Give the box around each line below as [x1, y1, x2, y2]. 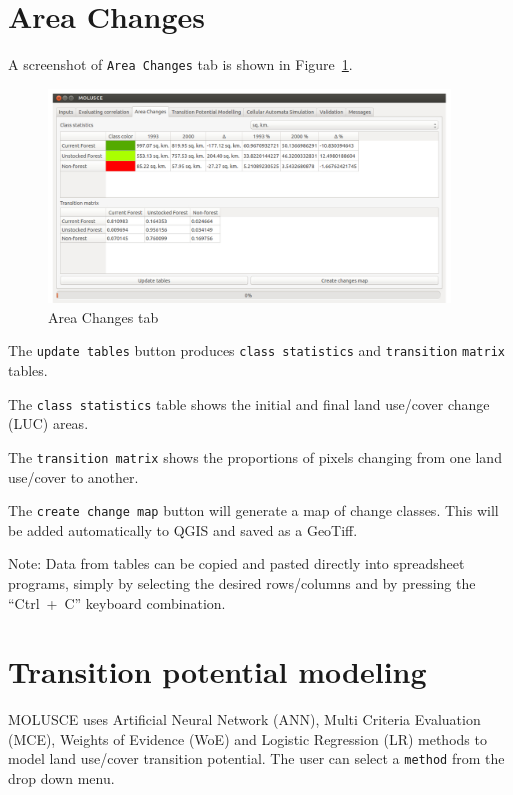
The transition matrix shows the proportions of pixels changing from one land [8, 446, 502, 467]
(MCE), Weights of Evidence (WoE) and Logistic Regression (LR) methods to [8, 728, 487, 749]
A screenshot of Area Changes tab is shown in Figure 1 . [8, 54, 353, 75]
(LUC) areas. [8, 413, 89, 434]
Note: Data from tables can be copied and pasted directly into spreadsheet [8, 553, 465, 574]
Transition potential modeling [8, 651, 427, 692]
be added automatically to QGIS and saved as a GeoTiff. [8, 519, 358, 540]
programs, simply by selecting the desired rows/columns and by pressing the [8, 572, 476, 593]
